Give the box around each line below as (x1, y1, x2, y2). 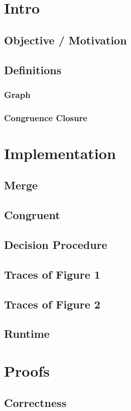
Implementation (4, 142, 116, 163)
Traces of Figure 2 (4, 296, 100, 312)
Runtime (4, 326, 50, 341)
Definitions (4, 62, 62, 77)
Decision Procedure (4, 236, 107, 252)
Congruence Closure (4, 111, 87, 124)
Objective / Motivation (4, 32, 127, 47)
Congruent (4, 207, 60, 223)
